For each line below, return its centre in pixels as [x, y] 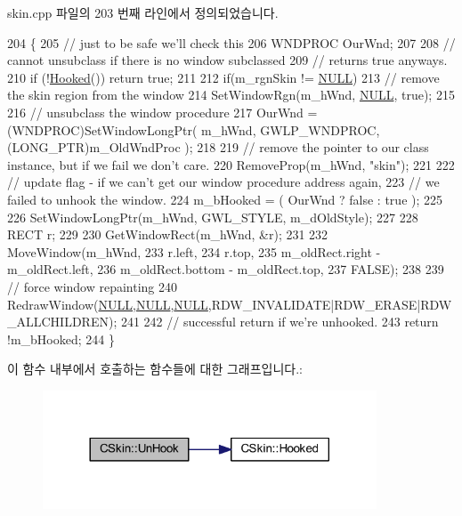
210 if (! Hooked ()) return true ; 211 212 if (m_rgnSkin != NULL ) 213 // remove [223, 77]
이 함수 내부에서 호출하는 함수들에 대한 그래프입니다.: [155, 369]
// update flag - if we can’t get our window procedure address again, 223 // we [223, 182]
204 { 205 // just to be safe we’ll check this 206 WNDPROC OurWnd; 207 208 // [231, 42]
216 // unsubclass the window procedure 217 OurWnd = [162, 112]
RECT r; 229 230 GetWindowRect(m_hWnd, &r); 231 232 [168, 234]
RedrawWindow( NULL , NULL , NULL [108, 304]
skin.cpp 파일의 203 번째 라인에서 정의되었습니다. [143, 12]
